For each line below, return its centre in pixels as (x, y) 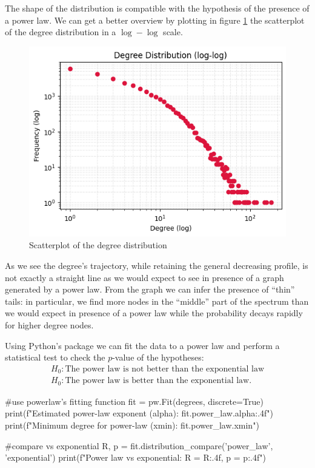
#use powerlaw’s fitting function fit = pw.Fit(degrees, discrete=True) (134, 401)
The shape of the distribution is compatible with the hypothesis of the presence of (157, 8)
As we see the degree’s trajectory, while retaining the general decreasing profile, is (157, 266)
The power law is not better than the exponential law (165, 369)
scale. (173, 32)
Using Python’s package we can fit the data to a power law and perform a (142, 345)
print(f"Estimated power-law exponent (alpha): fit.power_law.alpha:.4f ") (139, 413)
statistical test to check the (55, 357)
